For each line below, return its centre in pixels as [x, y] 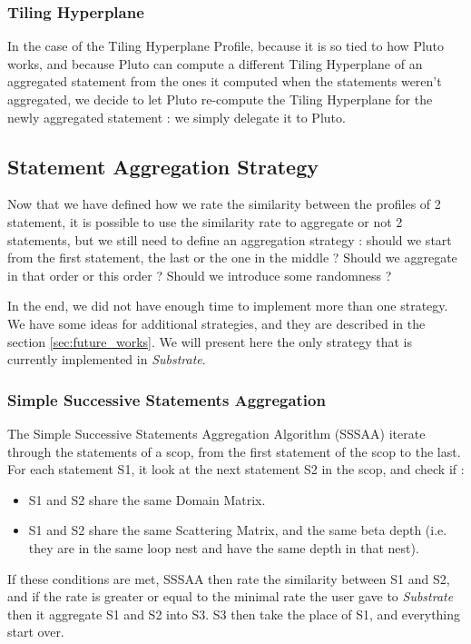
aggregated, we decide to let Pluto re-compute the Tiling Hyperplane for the [220, 99]
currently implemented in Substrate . [107, 359]
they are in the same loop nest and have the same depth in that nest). [224, 547]
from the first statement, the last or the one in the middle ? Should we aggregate [232, 258]
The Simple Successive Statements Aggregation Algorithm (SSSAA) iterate [216, 433]
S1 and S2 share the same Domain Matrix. [147, 499]
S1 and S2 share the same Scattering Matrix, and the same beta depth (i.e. [238, 530]
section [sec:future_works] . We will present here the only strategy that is [210, 341]
